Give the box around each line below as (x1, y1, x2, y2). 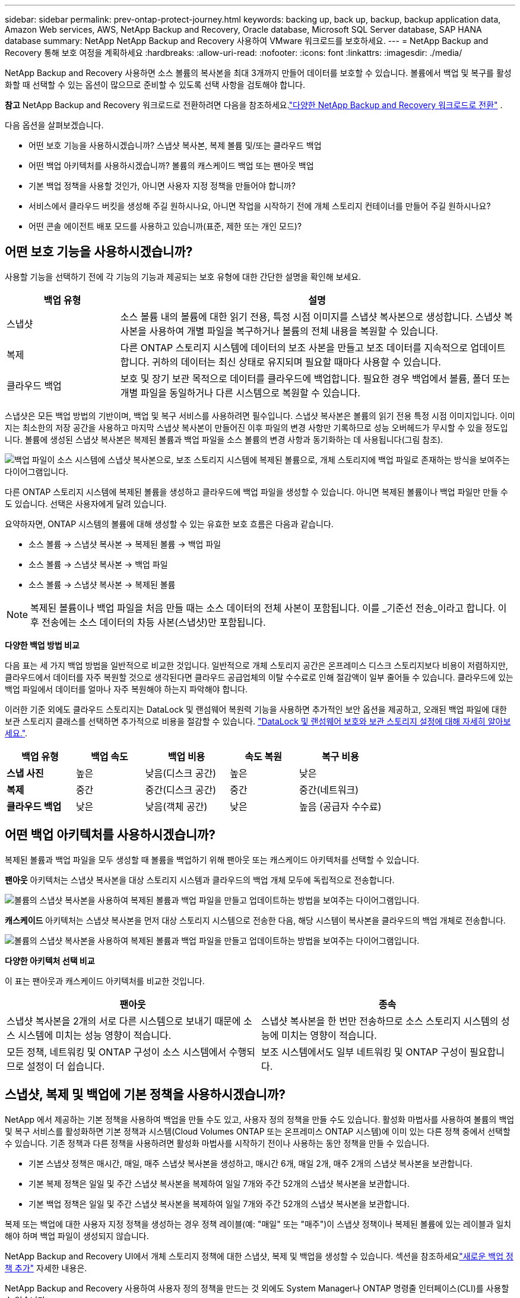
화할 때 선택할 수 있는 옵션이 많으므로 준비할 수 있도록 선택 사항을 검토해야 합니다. (5, 80, 306, 90)
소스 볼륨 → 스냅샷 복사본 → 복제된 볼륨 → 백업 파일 (28, 538, 221, 549)
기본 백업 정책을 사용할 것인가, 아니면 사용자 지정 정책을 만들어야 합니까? (28, 181, 296, 191)
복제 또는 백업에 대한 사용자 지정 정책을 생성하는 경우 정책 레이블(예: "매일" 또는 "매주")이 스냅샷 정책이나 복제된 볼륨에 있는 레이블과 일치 (5, 1218, 512, 1229)
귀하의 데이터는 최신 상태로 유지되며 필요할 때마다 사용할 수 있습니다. (152, 355, 441, 368)
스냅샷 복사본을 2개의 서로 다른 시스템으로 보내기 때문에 (7, 1015, 241, 1027)
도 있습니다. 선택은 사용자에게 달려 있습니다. (5, 498, 167, 509)
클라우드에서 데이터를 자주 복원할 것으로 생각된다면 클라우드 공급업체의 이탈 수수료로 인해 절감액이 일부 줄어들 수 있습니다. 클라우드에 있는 (5, 672, 513, 682)
